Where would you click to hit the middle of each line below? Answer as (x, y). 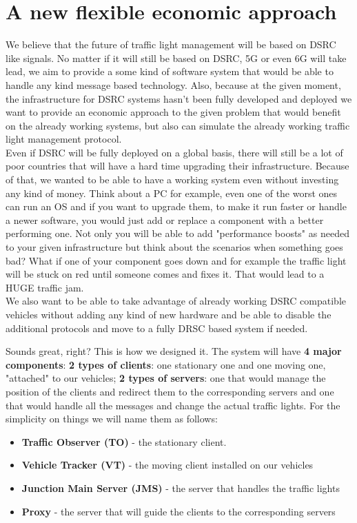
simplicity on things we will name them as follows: (112, 419)
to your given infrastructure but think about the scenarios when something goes (174, 247)
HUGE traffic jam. (45, 287)
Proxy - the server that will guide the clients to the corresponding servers (178, 511)
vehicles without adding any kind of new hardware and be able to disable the (169, 314)
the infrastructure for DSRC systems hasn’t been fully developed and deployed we (179, 98)
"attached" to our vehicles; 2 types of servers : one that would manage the (166, 378)
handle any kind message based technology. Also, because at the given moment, (173, 84)
